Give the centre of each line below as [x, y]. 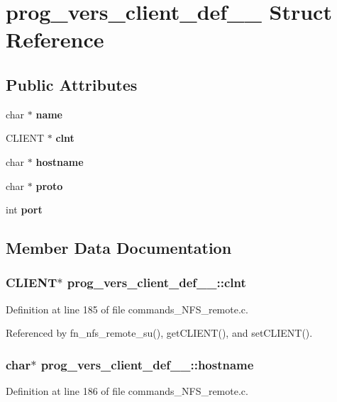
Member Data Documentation [119, 248]
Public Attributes [72, 84]
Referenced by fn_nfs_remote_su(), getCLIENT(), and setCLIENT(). [159, 333]
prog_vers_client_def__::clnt [156, 283]
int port [24, 210]
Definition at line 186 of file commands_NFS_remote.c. [127, 391]
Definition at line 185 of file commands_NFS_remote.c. [127, 309]
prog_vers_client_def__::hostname [147, 364]
